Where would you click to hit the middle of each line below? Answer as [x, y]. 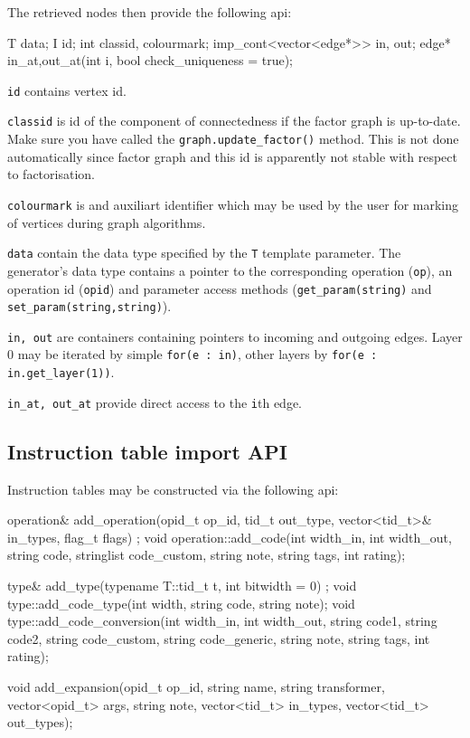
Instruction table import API [147, 451]
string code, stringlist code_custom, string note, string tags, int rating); [207, 555]
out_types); [40, 722]
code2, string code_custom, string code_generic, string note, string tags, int [219, 638]
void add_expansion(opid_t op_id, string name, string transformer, [196, 686]
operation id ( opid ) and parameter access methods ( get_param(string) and [220, 288]
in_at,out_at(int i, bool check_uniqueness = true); [150, 60]
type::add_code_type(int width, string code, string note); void [181, 603]
